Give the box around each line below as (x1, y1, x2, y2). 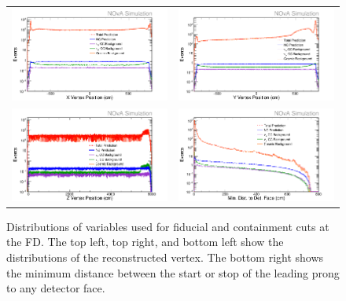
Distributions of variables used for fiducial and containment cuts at (6, 218, 329, 234)
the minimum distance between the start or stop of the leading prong (6, 264, 340, 281)
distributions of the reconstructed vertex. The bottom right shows (6, 249, 324, 266)
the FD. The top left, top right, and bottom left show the (6, 233, 284, 250)
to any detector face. (6, 280, 105, 296)
